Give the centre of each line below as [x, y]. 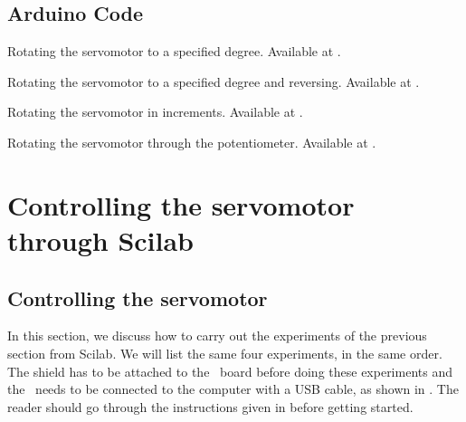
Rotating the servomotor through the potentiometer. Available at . [192, 142]
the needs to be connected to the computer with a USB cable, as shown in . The [233, 389]
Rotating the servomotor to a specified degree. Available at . [174, 51]
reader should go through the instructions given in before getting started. [210, 406]
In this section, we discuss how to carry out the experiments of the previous [217, 336]
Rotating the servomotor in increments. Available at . [155, 112]
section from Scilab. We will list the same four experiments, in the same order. [225, 353]
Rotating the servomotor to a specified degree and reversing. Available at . [214, 81]
